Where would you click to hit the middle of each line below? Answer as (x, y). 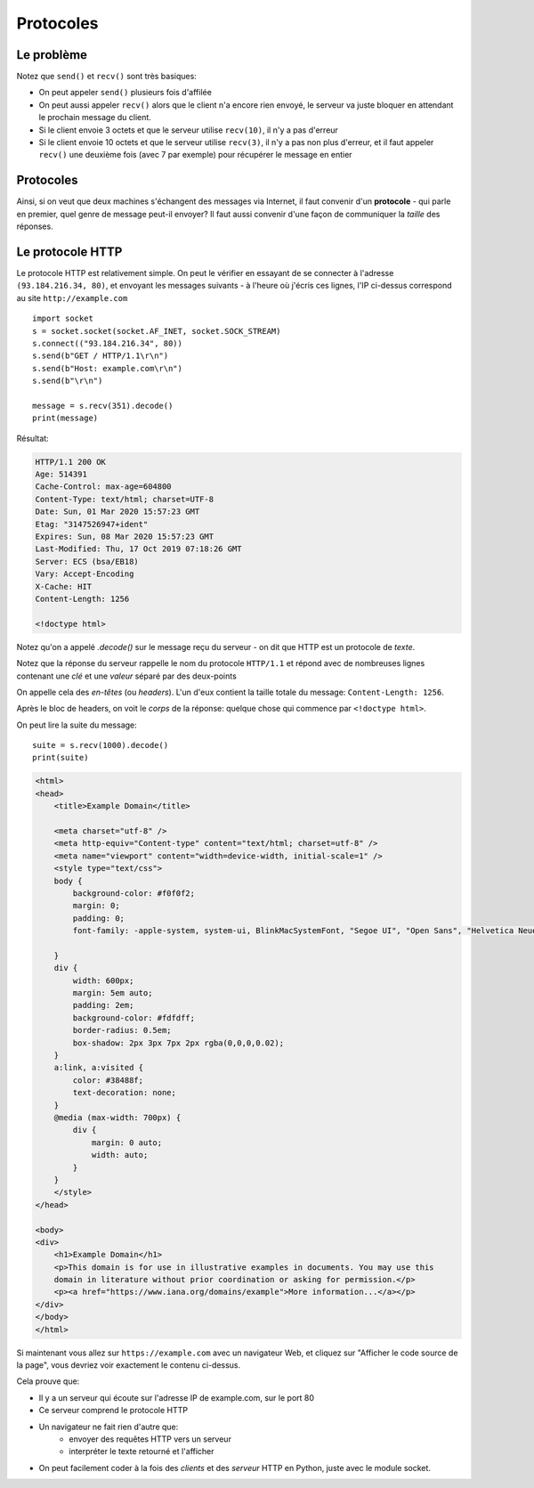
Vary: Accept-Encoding (85, 574)
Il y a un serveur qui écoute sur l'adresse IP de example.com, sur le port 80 (177, 1397)
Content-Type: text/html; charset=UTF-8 (124, 499)
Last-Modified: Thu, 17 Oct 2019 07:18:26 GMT (138, 549)
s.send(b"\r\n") (68, 381)
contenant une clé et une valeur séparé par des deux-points (127, 676)
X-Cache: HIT (64, 586)
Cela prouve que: (48, 1381)
